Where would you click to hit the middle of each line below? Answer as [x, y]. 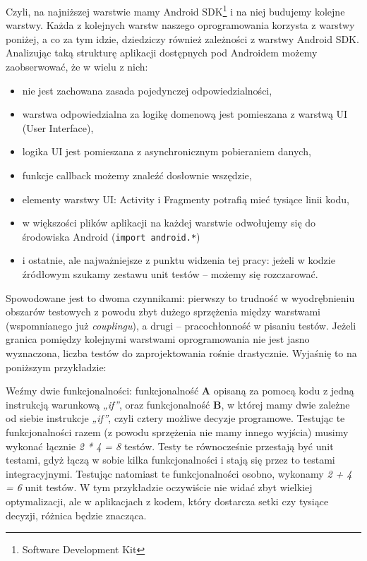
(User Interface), [58, 127]
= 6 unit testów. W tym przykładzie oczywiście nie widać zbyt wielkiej [159, 487]
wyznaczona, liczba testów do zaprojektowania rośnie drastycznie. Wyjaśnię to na [181, 353]
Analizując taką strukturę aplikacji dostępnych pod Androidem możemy [162, 53]
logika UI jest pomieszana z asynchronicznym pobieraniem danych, [167, 151]
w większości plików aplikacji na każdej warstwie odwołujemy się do [169, 223]
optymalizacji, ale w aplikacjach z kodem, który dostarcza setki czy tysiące [167, 501]
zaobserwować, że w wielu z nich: [77, 67]
